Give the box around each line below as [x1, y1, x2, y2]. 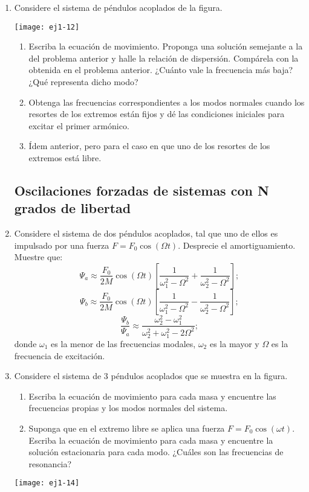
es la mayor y [209, 337, 259, 350]
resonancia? [28, 457, 72, 470]
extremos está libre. [28, 152, 102, 164]
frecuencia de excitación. [14, 349, 105, 362]
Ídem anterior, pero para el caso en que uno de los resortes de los [28, 139, 270, 152]
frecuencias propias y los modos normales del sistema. [28, 401, 228, 414]
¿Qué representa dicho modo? [28, 75, 138, 88]
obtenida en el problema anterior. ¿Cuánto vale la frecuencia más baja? [28, 63, 293, 76]
